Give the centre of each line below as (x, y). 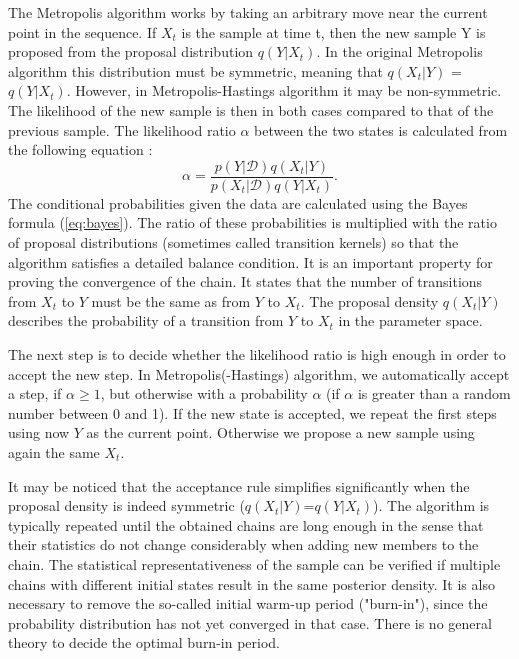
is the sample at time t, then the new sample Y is (333, 31)
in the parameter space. (410, 320)
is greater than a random (434, 393)
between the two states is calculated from (381, 129)
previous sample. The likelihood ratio (122, 129)
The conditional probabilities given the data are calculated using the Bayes (238, 202)
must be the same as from (171, 300)
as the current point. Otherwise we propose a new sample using (280, 432)
